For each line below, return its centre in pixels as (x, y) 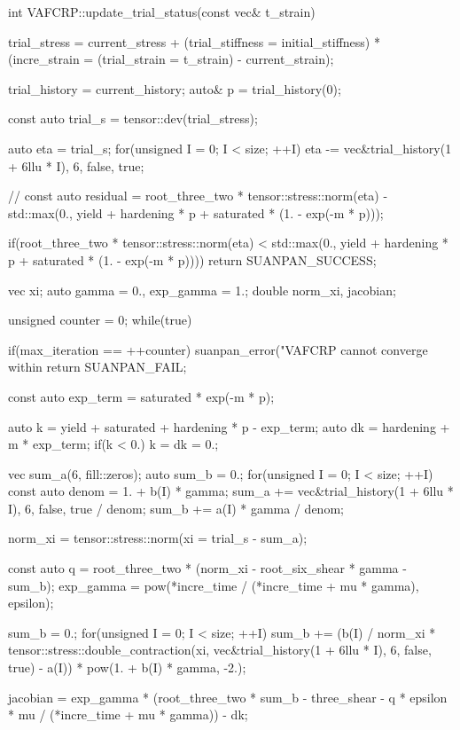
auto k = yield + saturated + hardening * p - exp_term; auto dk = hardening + (229, 426)
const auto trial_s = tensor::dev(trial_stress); (133, 118)
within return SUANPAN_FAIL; (97, 367)
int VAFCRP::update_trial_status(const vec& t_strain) (162, 12)
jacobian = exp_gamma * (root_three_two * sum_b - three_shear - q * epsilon (228, 697)
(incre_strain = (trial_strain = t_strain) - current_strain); (171, 59)
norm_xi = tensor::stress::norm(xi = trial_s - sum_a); (158, 538)
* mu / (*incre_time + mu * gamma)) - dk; (128, 714)
